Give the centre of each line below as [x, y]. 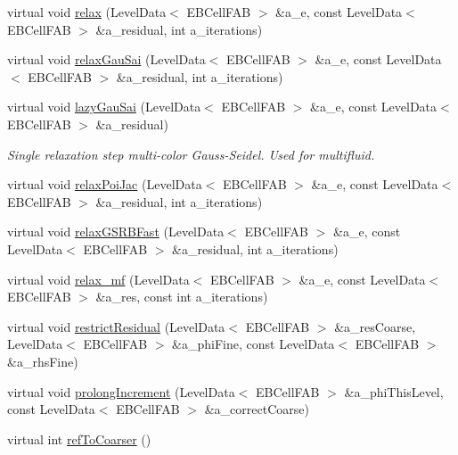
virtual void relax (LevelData [87, 12]
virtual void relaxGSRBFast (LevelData [116, 232]
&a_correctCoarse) [257, 409]
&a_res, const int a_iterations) [182, 297]
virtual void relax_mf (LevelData [98, 279]
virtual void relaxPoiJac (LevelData [105, 184]
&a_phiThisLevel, [394, 391]
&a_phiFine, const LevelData [254, 344]
